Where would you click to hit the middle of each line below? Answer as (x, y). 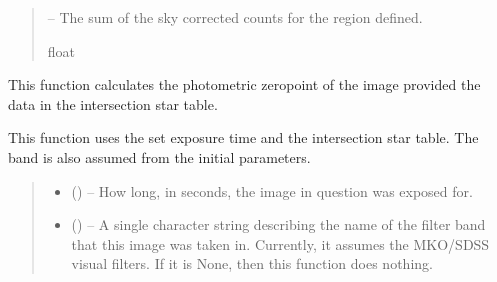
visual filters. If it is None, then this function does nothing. (252, 263)
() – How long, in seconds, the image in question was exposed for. (272, 190)
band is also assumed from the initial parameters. (159, 156)
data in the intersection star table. (113, 103)
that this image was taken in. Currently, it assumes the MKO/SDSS (280, 243)
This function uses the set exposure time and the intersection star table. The (243, 137)
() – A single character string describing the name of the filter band (278, 224)
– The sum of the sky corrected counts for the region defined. (235, 17)
